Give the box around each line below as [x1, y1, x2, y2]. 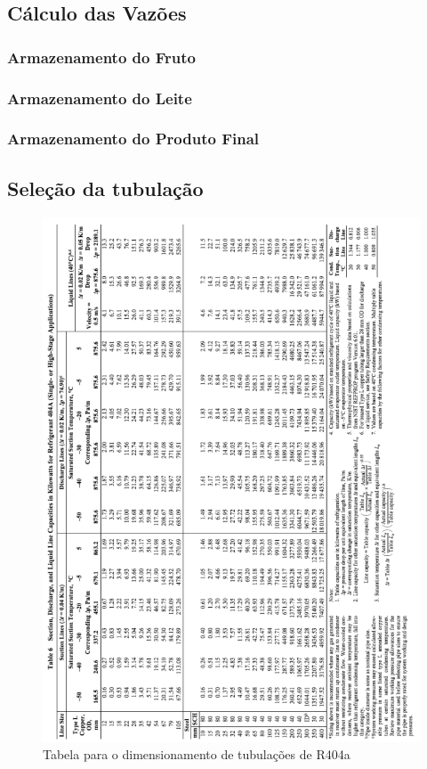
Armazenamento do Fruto [7, 45, 196, 68]
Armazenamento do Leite [7, 86, 192, 109]
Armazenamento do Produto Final [7, 127, 260, 150]
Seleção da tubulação [7, 174, 204, 201]
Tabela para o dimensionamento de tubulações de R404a [43, 745, 350, 764]
